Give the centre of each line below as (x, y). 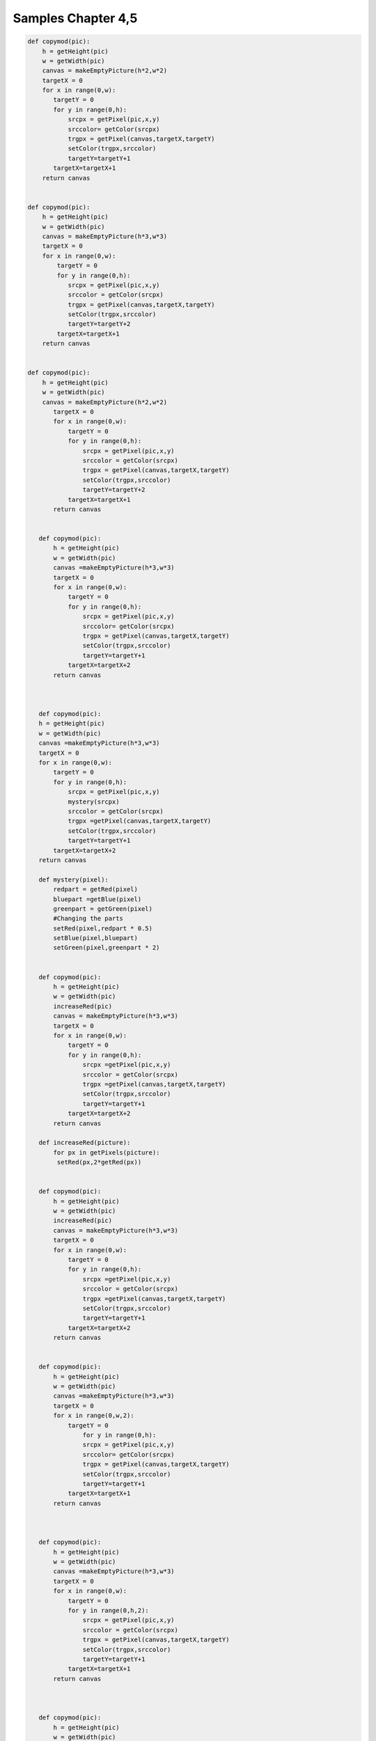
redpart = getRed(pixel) (96, 889)
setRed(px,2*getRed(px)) (99, 1162)
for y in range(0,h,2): (108, 1611)
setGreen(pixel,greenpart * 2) (107, 948)
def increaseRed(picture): (85, 1143)
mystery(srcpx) (94, 802)
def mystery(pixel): (74, 880)
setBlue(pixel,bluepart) (96, 938)
